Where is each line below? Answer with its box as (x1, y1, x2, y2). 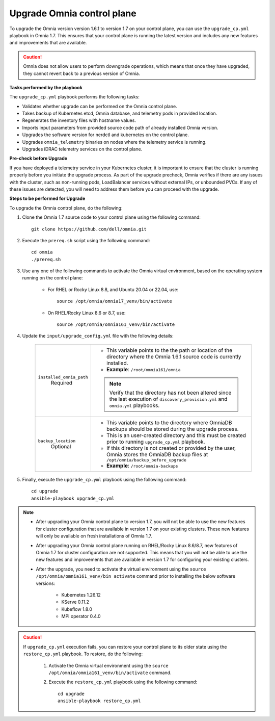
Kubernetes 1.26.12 (61, 591, 101, 598)
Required (50, 379, 73, 387)
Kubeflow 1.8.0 (61, 606, 93, 612)
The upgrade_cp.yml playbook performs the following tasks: (9, 94, 140, 100)
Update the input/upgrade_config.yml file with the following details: (22, 333, 174, 339)
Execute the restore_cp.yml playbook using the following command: (48, 679, 198, 685)
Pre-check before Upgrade (9, 156, 68, 162)
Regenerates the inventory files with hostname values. (22, 117, 136, 123)
